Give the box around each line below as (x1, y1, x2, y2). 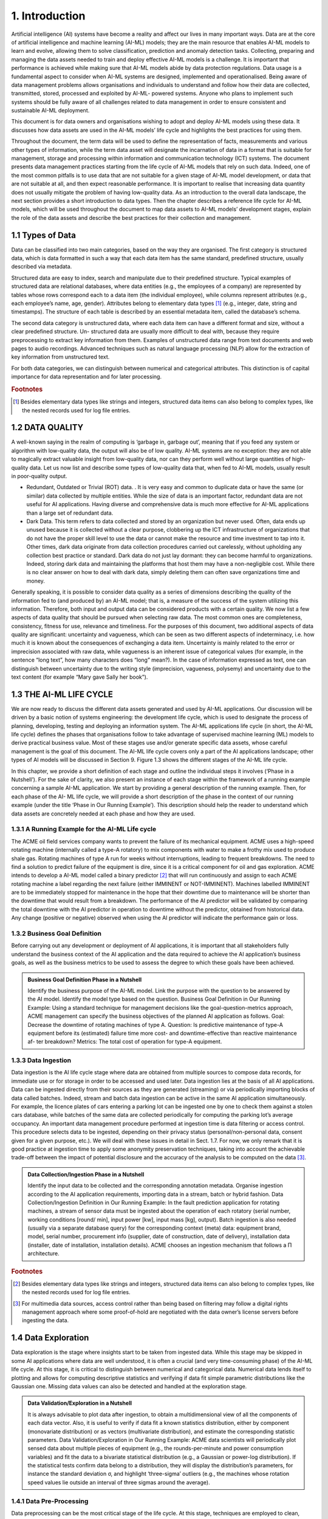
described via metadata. (11, 263, 72, 270)
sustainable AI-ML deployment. (11, 107, 90, 114)
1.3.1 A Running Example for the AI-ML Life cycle (11, 825, 157, 834)
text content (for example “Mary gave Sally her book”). (11, 673, 148, 681)
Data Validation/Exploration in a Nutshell (27, 1399, 132, 1407)
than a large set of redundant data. (26, 509, 114, 516)
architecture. (27, 1250, 60, 1257)
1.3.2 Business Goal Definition (11, 930, 101, 938)
